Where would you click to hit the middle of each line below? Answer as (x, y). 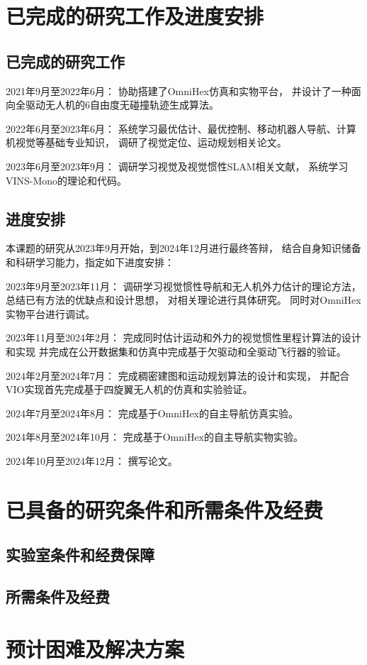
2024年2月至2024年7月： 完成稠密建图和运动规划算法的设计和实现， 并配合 (178, 375)
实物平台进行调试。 (50, 313)
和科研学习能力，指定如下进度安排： (90, 262)
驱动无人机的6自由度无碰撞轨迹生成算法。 (122, 105)
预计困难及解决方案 (95, 648)
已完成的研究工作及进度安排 (135, 16)
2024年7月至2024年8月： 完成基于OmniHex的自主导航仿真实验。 (152, 413)
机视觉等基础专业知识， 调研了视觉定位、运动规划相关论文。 (146, 142)
